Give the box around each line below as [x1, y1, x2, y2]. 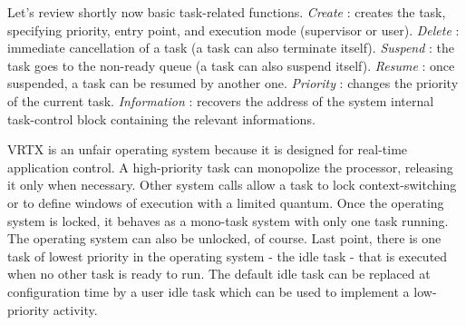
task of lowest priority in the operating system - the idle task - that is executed [7, 246, 448, 265]
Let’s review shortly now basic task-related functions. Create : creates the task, [7, 3, 446, 21]
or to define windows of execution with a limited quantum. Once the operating [7, 192, 444, 212]
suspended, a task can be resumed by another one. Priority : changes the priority [7, 74, 459, 93]
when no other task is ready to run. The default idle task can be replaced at [7, 264, 431, 283]
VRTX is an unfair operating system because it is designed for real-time [7, 140, 408, 159]
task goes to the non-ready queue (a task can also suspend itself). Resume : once [7, 55, 455, 74]
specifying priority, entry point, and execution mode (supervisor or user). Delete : [7, 20, 460, 39]
